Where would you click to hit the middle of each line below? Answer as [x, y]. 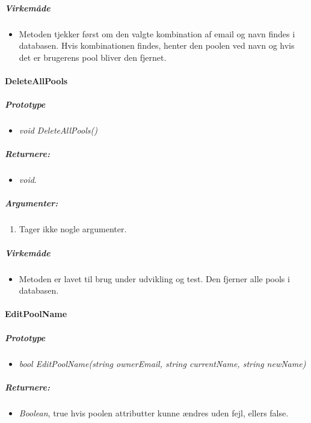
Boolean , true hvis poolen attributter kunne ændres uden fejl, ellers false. [154, 412]
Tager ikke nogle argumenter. [73, 229]
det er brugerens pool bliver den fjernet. [93, 57]
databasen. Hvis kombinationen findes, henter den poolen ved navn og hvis [157, 45]
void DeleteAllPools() [58, 130]
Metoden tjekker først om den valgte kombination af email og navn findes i [157, 33]
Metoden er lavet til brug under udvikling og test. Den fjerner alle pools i [154, 278]
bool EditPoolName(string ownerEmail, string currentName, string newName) [162, 363]
